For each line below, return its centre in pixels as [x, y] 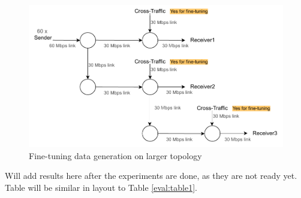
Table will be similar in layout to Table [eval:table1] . [101, 187]
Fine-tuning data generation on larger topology [115, 155]
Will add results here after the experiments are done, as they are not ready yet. [151, 176]
